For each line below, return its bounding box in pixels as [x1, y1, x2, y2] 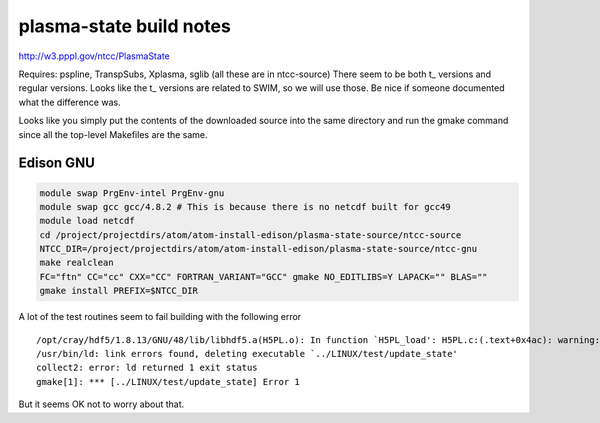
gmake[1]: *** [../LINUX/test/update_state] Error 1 [36, 376, 300, 387]
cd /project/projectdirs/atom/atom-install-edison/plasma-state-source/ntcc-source [39, 229, 462, 240]
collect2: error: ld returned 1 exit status [36, 362, 259, 374]
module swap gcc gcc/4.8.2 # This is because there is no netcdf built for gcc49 [39, 201, 452, 212]
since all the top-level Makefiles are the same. [18, 128, 209, 140]
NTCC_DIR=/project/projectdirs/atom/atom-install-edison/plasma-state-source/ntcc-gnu [39, 243, 478, 255]
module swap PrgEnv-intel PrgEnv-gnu [39, 187, 225, 199]
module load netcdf [39, 215, 135, 227]
